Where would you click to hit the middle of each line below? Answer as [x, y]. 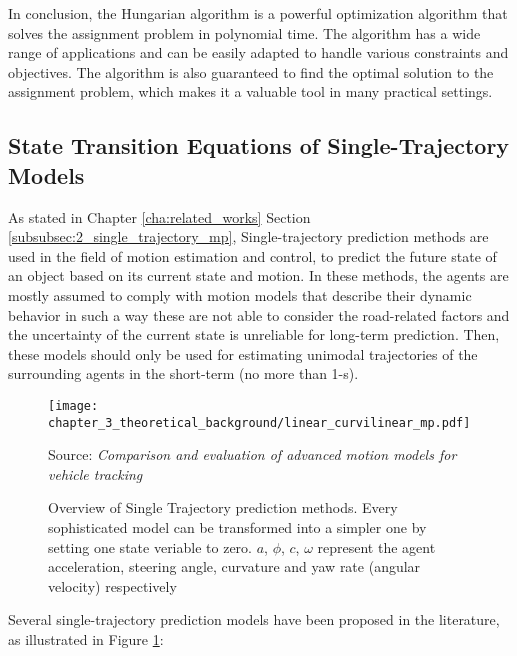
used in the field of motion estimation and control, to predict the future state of [252, 255]
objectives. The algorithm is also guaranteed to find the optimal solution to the [251, 71]
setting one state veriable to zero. [150, 546]
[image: [73, 405]
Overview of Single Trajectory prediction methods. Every [223, 507]
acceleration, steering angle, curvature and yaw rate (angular [234, 566]
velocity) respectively [112, 585]
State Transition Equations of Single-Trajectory [259, 145]
